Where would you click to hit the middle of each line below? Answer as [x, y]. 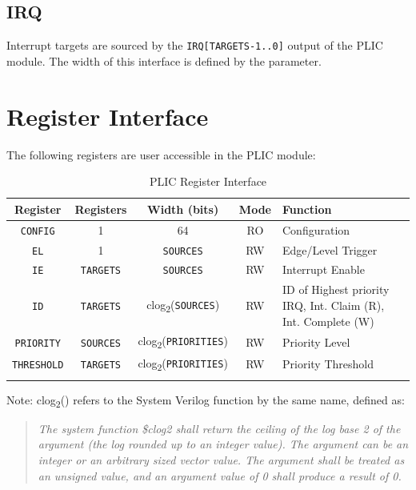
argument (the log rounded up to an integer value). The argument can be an [223, 444]
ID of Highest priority [336, 289]
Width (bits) [183, 209]
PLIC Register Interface [208, 181]
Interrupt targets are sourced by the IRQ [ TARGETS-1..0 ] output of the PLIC [195, 45]
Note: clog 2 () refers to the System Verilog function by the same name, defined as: [206, 400]
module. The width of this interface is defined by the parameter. [164, 60]
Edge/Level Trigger [330, 249]
